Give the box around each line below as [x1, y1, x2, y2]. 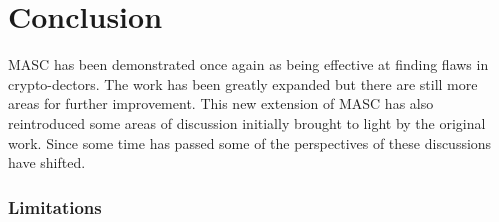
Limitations [8, 194, 102, 219]
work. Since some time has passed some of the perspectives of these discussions [8, 132, 492, 153]
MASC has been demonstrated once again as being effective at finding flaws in [8, 54, 489, 75]
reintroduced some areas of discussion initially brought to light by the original [8, 112, 486, 133]
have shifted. [8, 152, 86, 173]
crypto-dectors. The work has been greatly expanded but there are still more [8, 73, 478, 94]
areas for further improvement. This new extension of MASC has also [8, 93, 434, 114]
